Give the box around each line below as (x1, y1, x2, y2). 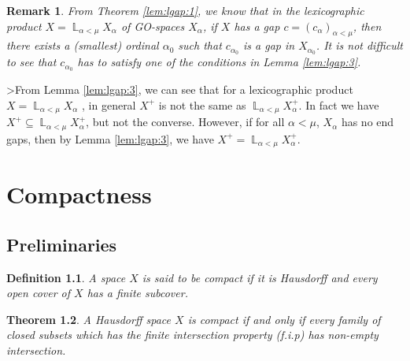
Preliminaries (6, 232, 117, 256)
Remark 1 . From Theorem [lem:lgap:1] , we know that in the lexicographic (6, 2, 364, 18)
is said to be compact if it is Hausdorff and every (142, 269, 378, 285)
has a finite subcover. (87, 285, 188, 301)
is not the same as (158, 96, 246, 113)
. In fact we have (298, 96, 379, 113)
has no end (341, 114, 394, 130)
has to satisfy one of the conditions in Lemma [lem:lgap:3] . (77, 54, 361, 70)
